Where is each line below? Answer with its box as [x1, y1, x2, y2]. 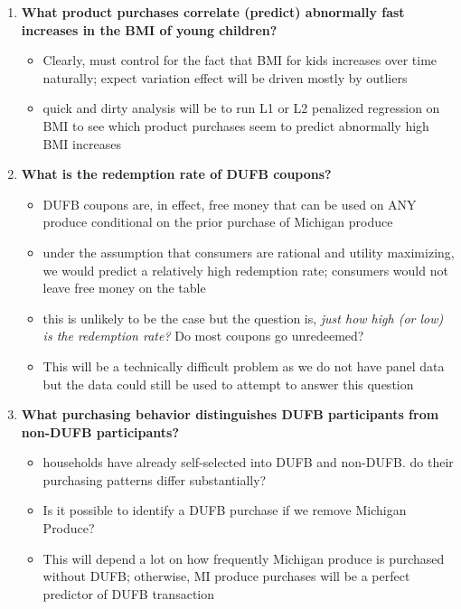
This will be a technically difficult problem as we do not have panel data [42, 356, 445, 375]
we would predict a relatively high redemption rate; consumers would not [42, 260, 448, 279]
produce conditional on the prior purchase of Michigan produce [42, 212, 393, 231]
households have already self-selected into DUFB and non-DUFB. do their [42, 453, 454, 472]
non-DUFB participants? [21, 422, 180, 441]
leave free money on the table [42, 278, 206, 297]
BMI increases [42, 134, 121, 153]
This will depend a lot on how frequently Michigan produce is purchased [42, 548, 445, 567]
